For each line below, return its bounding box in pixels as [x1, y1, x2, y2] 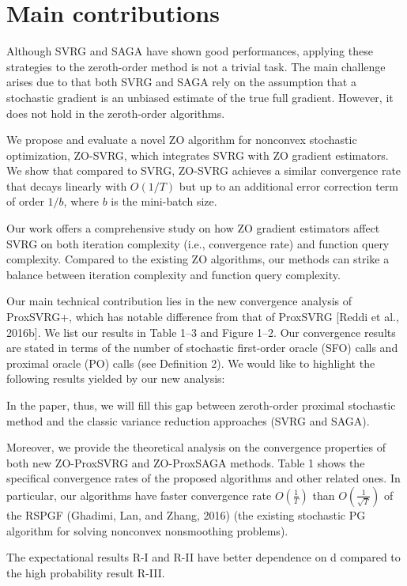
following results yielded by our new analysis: [6, 370, 225, 387]
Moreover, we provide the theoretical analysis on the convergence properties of [6, 439, 386, 456]
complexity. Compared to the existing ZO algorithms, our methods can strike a [6, 251, 390, 267]
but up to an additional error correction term [179, 177, 399, 194]
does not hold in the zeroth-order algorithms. [6, 104, 225, 121]
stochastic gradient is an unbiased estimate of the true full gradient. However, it [6, 89, 394, 105]
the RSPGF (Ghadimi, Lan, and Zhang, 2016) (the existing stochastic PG [6, 506, 366, 523]
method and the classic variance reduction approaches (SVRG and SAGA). [6, 412, 370, 429]
